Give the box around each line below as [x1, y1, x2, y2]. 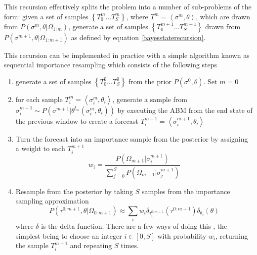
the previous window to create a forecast [15, 115, 138, 126]
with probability [157, 230, 207, 241]
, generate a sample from [112, 94, 187, 104]
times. [121, 240, 139, 251]
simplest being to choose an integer [15, 230, 122, 241]
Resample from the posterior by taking [15, 186, 133, 196]
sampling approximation [15, 196, 89, 206]
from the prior [128, 76, 171, 86]
